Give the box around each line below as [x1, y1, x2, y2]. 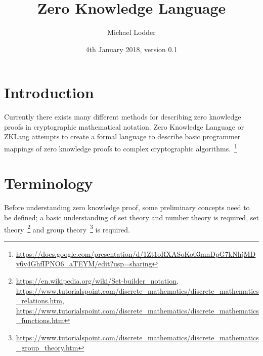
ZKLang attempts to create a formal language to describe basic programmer [4, 131, 241, 142]
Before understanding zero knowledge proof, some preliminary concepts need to [4, 202, 250, 213]
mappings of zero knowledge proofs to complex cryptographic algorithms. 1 [4, 142, 237, 153]
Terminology [4, 173, 93, 193]
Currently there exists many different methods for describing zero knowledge [4, 111, 241, 122]
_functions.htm [16, 315, 64, 326]
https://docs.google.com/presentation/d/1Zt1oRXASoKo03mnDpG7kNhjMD [16, 248, 256, 259]
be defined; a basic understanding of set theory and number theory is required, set [4, 212, 259, 222]
